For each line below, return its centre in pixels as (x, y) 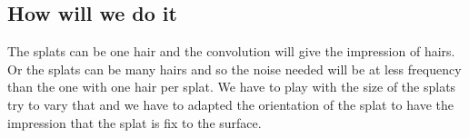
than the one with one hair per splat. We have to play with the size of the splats (232, 87)
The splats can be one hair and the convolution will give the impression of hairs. (231, 51)
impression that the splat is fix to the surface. (135, 122)
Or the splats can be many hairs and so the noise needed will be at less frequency (234, 69)
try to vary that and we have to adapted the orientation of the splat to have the (230, 104)
